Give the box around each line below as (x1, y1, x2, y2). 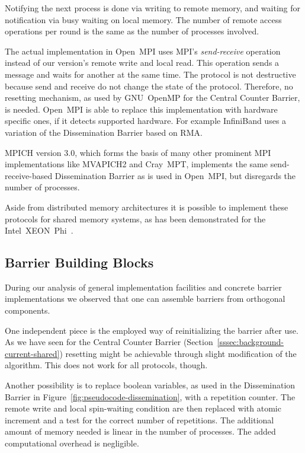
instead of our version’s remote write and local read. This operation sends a (5, 56, 280, 69)
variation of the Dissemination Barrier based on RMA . (5, 126, 203, 138)
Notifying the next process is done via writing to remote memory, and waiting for (5, 2, 300, 14)
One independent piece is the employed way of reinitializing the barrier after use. (5, 324, 298, 336)
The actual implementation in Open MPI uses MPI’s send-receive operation (5, 44, 281, 57)
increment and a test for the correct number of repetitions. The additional (5, 413, 274, 426)
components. (5, 304, 50, 317)
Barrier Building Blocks (5, 253, 154, 272)
